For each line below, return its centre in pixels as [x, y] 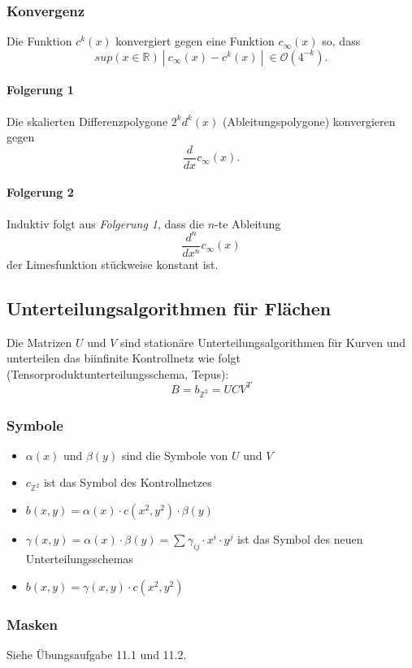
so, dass [341, 41]
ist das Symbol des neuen [300, 539]
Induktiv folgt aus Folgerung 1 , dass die [105, 223]
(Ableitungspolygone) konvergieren [309, 121]
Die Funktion [39, 41]
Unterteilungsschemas [79, 558]
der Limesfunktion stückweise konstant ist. [113, 264]
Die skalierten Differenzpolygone [87, 121]
